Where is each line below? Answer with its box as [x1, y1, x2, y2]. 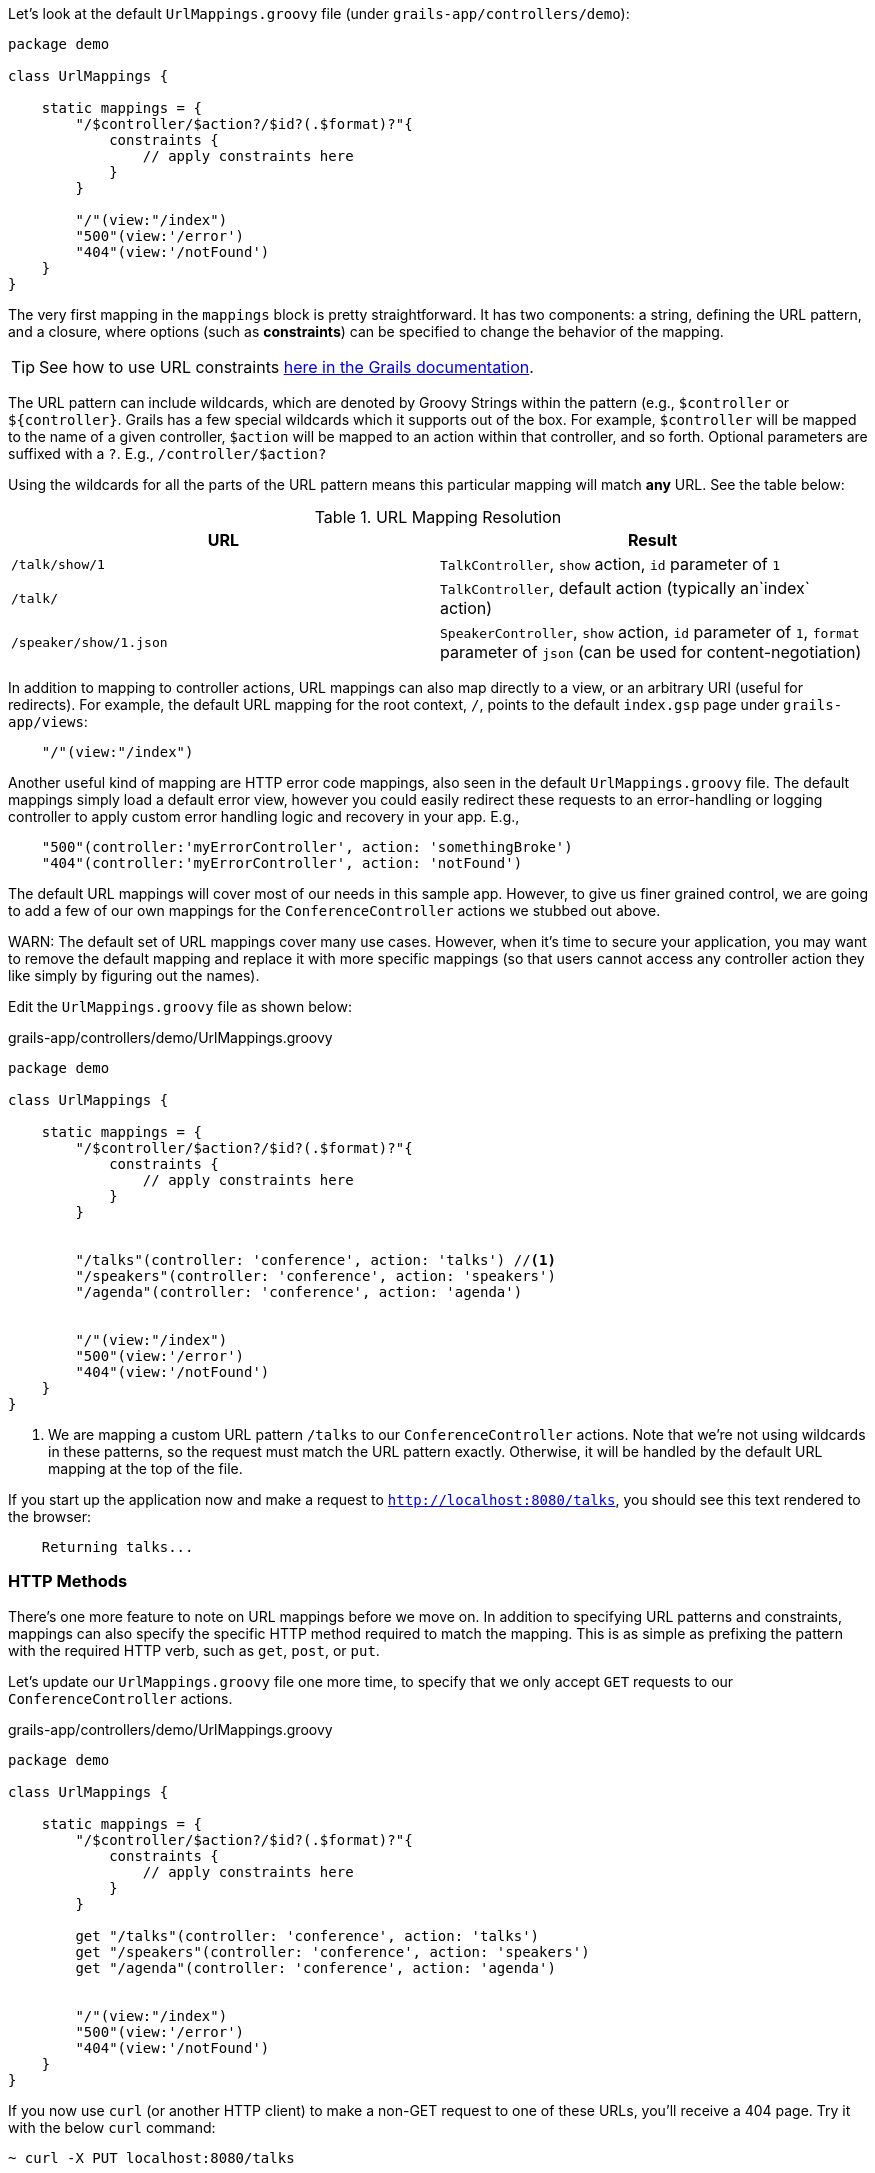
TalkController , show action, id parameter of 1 [440, 554, 781, 574]
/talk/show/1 [11, 556, 105, 572]
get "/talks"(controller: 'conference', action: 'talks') [75, 1927, 540, 1944]
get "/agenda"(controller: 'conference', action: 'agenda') [75, 1959, 556, 1976]
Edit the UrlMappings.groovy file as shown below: [8, 998, 352, 1015]
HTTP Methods [8, 1571, 128, 1592]
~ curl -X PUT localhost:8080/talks [8, 2149, 295, 2166]
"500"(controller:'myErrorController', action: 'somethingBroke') [41, 839, 573, 855]
